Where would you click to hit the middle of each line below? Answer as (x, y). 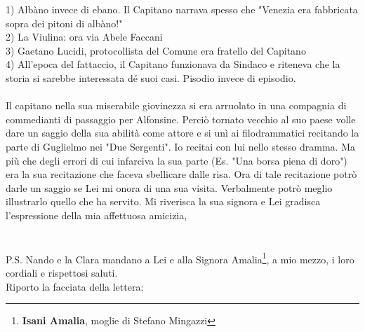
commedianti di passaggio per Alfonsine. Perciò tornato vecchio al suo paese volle (181, 119)
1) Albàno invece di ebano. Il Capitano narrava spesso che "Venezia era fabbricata (182, 9)
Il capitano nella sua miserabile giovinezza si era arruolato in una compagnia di (176, 105)
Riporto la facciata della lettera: (75, 286)
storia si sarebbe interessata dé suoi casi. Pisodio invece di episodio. (151, 77)
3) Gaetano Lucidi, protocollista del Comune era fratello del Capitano (156, 50)
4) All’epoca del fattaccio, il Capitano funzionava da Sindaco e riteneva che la (173, 64)
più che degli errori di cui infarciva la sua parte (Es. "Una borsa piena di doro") (177, 160)
